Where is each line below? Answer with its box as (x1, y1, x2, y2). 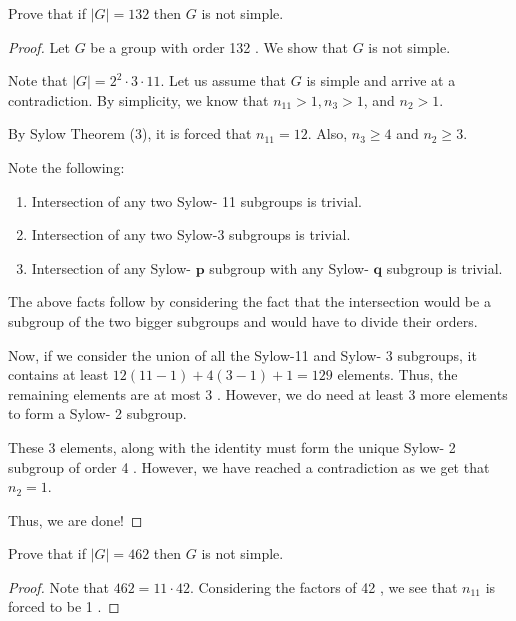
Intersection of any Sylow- (31, 257, 191, 278)
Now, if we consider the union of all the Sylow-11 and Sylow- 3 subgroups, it (8, 344, 477, 365)
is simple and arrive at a (306, 70, 456, 91)
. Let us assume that (160, 70, 287, 91)
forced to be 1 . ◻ (8, 596, 120, 617)
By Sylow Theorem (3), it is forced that (8, 123, 252, 144)
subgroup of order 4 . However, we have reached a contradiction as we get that (8, 456, 490, 477)
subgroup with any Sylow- (209, 257, 369, 278)
